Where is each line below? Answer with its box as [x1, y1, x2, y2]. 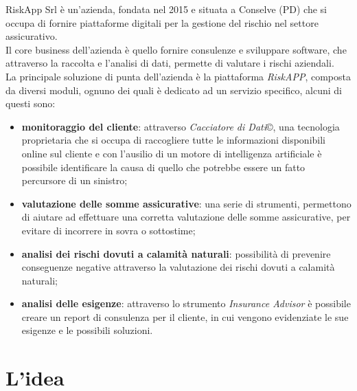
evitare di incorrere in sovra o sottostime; [21, 223, 196, 237]
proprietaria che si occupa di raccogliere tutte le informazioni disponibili [21, 133, 325, 147]
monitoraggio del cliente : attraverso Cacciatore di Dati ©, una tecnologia [21, 119, 340, 133]
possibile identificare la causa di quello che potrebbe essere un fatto [21, 159, 306, 174]
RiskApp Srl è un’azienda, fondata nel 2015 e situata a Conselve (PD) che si [5, 2, 327, 16]
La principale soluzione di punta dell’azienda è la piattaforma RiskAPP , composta [5, 69, 351, 83]
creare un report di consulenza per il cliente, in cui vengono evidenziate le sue [21, 309, 349, 324]
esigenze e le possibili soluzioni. [21, 323, 153, 337]
